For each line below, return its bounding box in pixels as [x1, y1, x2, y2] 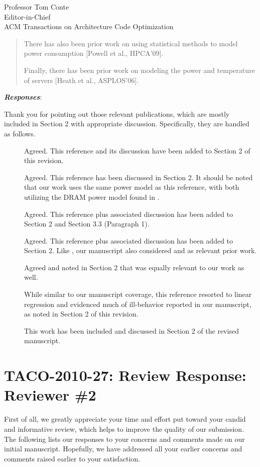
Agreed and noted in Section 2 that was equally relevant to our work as [24, 262, 244, 272]
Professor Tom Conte [4, 2, 69, 12]
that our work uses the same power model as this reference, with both [24, 182, 239, 192]
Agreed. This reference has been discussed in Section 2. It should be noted [24, 172, 253, 182]
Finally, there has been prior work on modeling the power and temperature [24, 64, 255, 75]
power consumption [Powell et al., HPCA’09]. [24, 48, 164, 58]
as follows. [4, 128, 36, 138]
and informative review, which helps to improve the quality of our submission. [4, 423, 244, 434]
